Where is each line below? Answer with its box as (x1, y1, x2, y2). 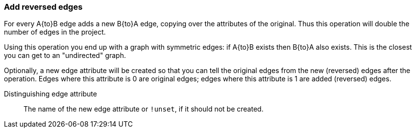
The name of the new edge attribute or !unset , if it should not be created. (24, 105, 264, 113)
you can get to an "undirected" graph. (4, 51, 126, 60)
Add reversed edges (4, 2, 83, 12)
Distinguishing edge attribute (4, 90, 97, 98)
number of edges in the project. (4, 28, 106, 37)
